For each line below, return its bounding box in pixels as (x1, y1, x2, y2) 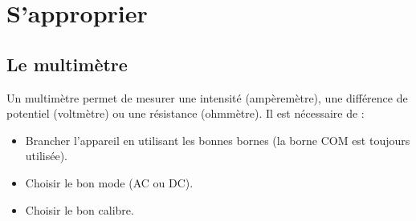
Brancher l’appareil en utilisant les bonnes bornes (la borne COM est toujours (25, 131, 410, 148)
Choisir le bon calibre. (25, 201, 134, 218)
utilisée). (25, 147, 67, 164)
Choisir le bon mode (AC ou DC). (25, 174, 194, 191)
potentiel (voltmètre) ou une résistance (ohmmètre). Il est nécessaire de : (6, 105, 365, 122)
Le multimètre (6, 51, 128, 76)
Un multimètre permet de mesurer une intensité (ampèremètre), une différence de (6, 89, 408, 106)
